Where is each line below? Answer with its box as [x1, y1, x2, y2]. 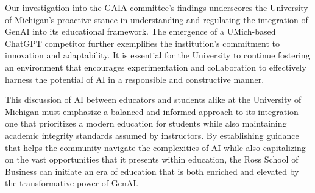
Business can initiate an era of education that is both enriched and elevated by [5, 164, 299, 177]
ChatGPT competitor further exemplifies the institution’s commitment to [5, 37, 280, 49]
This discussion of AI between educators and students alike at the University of [5, 93, 302, 106]
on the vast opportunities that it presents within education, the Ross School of [5, 153, 299, 166]
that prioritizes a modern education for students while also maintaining [20, 117, 287, 130]
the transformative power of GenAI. [5, 177, 139, 189]
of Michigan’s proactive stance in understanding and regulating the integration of [5, 13, 308, 26]
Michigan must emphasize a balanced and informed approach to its [5, 105, 255, 118]
